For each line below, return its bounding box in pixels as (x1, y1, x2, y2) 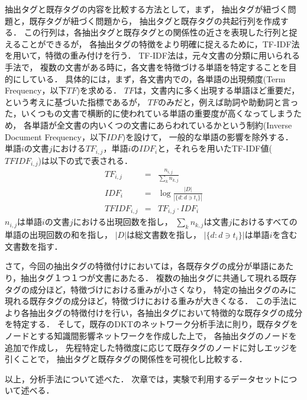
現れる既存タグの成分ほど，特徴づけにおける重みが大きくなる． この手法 (5, 295, 289, 307)
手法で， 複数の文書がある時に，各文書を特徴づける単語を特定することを (5, 60, 289, 73)
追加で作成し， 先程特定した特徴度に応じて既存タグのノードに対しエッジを (5, 341, 298, 353)
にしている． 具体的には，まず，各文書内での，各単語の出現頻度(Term (12, 72, 286, 85)
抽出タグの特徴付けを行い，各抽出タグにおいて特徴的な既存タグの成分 (29, 306, 303, 318)
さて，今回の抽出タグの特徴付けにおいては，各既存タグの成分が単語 (5, 260, 269, 272)
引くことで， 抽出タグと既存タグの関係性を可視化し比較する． (5, 353, 247, 365)
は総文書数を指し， (127, 228, 202, 241)
